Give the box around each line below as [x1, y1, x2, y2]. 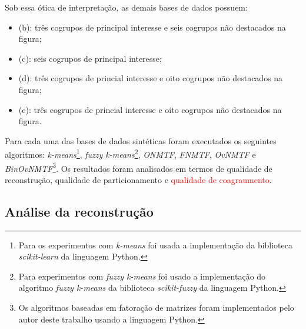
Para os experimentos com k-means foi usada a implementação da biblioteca [18, 238, 292, 251]
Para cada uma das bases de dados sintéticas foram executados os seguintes [5, 134, 277, 147]
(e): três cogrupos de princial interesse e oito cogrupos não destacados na [18, 103, 282, 115]
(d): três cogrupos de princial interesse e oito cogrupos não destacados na [18, 72, 283, 84]
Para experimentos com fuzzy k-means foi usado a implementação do [18, 270, 266, 282]
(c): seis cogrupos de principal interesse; [18, 52, 162, 64]
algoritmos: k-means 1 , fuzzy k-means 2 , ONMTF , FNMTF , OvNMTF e [5, 147, 256, 160]
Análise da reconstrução [5, 202, 154, 220]
